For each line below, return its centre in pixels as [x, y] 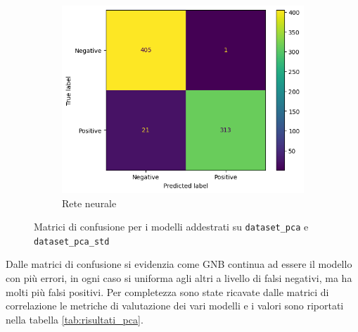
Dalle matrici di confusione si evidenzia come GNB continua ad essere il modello [179, 264]
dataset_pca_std [72, 241]
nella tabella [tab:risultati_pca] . [75, 319]
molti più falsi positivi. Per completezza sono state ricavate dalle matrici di [167, 291]
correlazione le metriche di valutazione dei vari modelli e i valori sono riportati [175, 306]
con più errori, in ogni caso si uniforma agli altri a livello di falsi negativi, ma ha [179, 278]
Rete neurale [89, 203]
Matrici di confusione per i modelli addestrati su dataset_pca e [171, 227]
